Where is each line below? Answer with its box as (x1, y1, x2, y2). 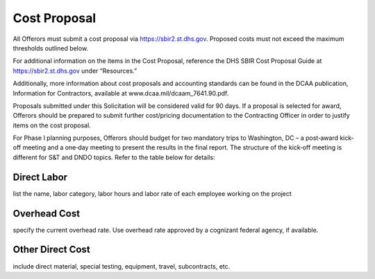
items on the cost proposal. (12, 121, 92, 129)
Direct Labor (12, 171, 68, 183)
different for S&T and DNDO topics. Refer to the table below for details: (12, 153, 215, 161)
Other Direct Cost (12, 244, 90, 255)
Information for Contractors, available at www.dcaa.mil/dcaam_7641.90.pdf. (12, 89, 229, 97)
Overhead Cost (12, 208, 80, 219)
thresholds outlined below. (12, 44, 89, 52)
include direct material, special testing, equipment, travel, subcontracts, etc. (12, 262, 231, 270)
